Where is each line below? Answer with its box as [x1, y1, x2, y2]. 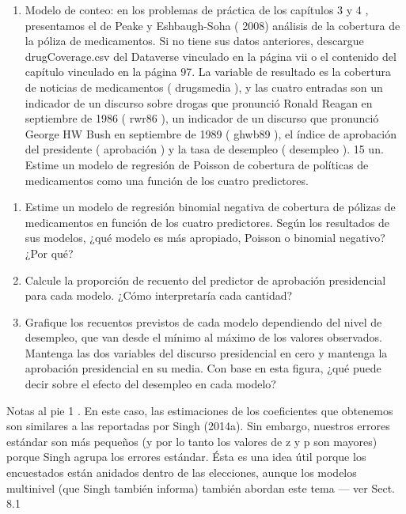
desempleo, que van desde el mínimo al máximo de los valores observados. [25, 329, 382, 346]
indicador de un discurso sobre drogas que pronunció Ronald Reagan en [25, 94, 373, 111]
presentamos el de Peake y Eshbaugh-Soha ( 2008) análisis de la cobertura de [25, 17, 400, 33]
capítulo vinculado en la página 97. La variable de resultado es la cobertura [25, 63, 391, 80]
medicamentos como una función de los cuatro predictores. [25, 172, 309, 188]
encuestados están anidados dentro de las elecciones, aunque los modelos [6, 464, 357, 481]
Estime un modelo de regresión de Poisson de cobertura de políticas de [25, 156, 369, 172]
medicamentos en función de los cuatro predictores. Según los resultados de [25, 214, 390, 230]
